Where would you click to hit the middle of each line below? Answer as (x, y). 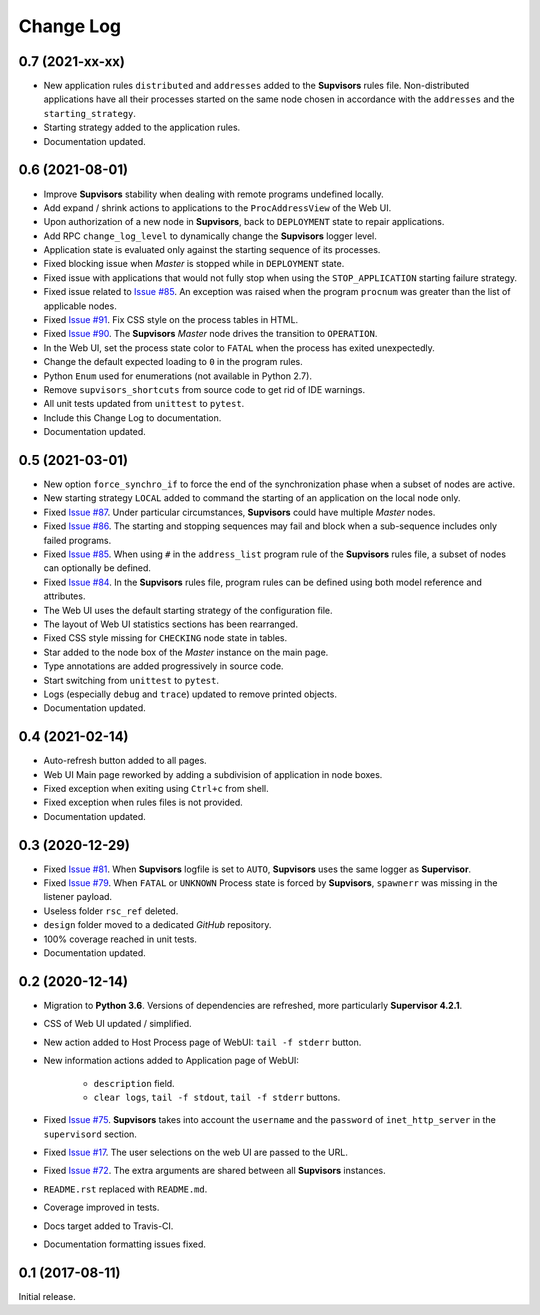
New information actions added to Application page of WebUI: (171, 1061)
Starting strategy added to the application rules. (142, 127)
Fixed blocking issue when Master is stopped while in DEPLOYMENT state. (194, 264)
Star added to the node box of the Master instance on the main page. (186, 652)
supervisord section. (90, 1134)
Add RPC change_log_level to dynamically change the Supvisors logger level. (210, 236)
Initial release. (47, 1296)
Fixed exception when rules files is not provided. (143, 802)
